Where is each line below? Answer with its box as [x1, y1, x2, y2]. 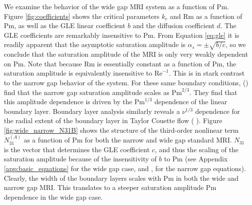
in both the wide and [176, 173, 239, 183]
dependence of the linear [154, 96, 227, 107]
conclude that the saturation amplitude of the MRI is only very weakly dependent [4, 49, 248, 59]
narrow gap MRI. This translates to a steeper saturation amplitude [4, 182, 204, 192]
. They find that [189, 87, 237, 97]
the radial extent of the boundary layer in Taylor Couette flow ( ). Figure [4, 115, 222, 126]
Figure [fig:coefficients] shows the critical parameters [4, 11, 160, 21]
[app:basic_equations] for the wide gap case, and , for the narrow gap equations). [4, 163, 246, 173]
